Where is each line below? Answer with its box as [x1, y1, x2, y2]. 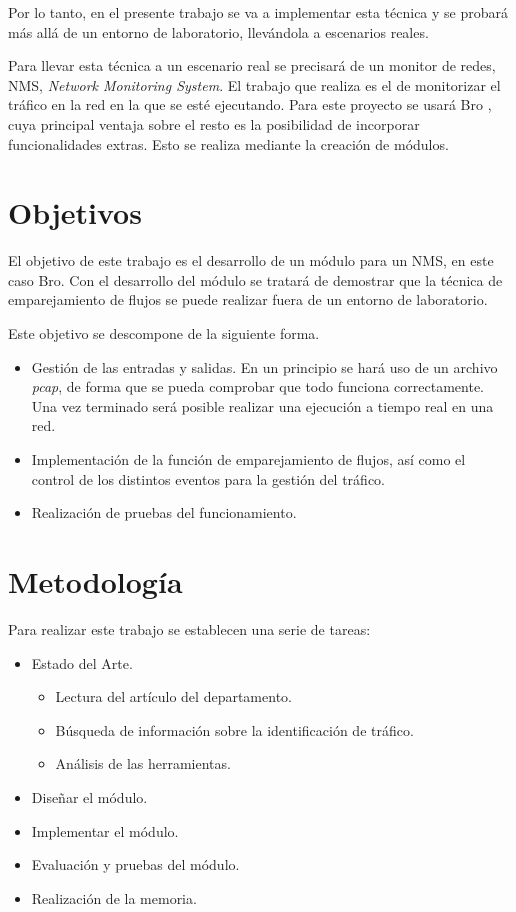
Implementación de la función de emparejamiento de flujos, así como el [31, 449, 466, 470]
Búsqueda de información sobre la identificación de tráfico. [55, 719, 414, 740]
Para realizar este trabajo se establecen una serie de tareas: [8, 618, 371, 639]
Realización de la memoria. [31, 887, 197, 908]
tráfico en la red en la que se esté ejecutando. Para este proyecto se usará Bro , [8, 94, 492, 115]
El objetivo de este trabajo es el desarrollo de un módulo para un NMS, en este [8, 250, 494, 271]
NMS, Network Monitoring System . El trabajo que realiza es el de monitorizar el [8, 74, 501, 95]
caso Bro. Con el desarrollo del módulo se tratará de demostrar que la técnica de [8, 269, 503, 290]
